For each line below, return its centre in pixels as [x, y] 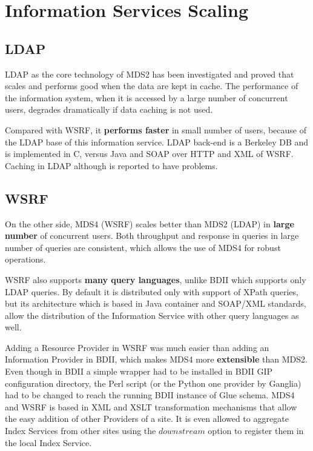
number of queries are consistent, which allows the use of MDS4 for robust [143, 247]
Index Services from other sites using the [81, 431]
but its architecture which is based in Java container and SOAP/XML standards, [156, 303]
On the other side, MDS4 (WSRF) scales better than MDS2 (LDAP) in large [150, 223]
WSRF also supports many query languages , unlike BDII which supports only [156, 279]
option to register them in [256, 431]
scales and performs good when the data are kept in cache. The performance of [152, 86]
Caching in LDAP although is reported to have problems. [111, 165]
